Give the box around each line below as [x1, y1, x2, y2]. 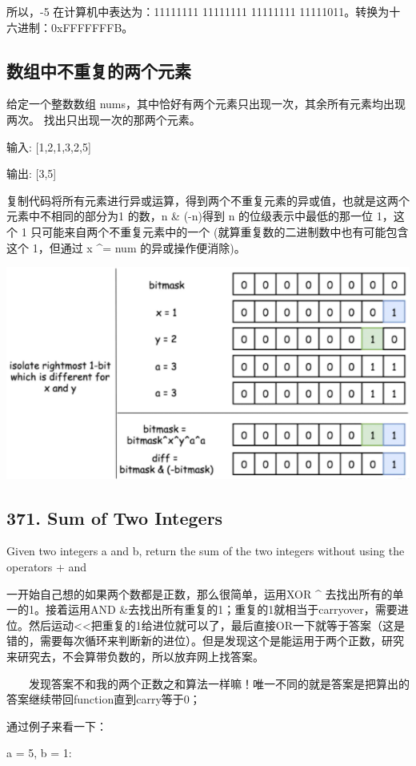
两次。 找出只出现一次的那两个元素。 [6, 111, 201, 127]
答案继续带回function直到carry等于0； [6, 691, 201, 708]
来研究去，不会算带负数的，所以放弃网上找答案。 [6, 647, 264, 664]
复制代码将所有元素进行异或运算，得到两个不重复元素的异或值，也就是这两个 [6, 191, 410, 208]
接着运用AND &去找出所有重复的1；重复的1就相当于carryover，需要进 [45, 601, 409, 618]
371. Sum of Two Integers [6, 505, 223, 530]
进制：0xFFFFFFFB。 [17, 18, 134, 35]
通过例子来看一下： [6, 717, 107, 734]
